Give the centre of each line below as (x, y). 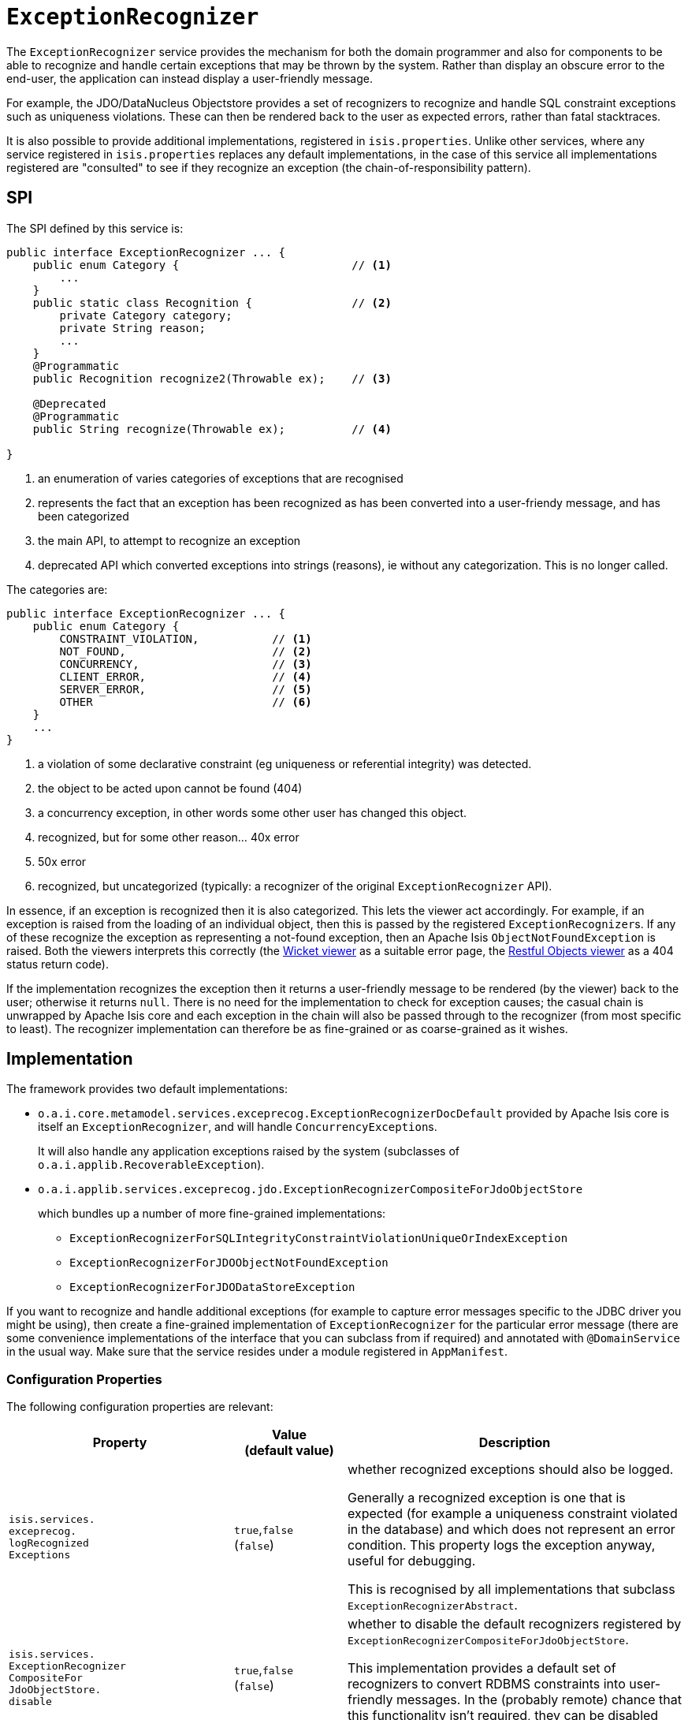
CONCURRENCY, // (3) (186, 664)
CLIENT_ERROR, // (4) (186, 676)
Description (515, 1443)
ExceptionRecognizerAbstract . (432, 1605)
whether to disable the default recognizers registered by (514, 1624)
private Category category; (146, 315)
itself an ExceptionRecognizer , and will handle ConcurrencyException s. (238, 1127)
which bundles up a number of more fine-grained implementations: (212, 1214)
